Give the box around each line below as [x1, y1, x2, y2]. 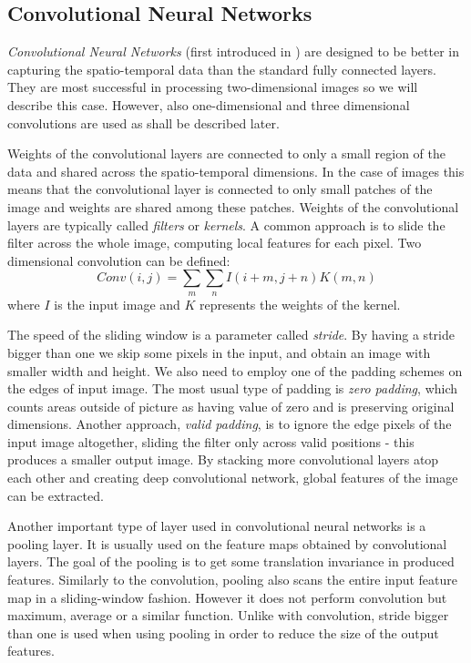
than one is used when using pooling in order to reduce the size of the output [7, 623, 439, 642]
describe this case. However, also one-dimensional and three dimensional [7, 95, 410, 114]
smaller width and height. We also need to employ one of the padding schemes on [7, 361, 463, 380]
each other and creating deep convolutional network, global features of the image [7, 468, 458, 487]
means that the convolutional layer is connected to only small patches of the [7, 179, 433, 199]
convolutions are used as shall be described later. [7, 113, 280, 132]
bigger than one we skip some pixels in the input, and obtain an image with [7, 342, 431, 362]
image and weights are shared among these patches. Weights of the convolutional [7, 197, 459, 216]
